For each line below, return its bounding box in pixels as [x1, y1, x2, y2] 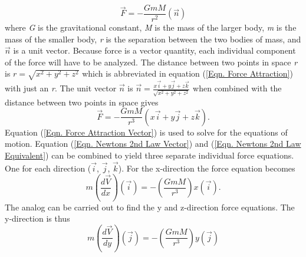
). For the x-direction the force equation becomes [118, 162, 295, 174]
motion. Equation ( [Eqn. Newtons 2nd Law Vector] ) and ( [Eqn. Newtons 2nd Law [5, 137, 301, 150]
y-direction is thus [5, 212, 70, 225]
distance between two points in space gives [5, 95, 159, 108]
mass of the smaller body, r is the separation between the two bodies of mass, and [5, 32, 301, 45]
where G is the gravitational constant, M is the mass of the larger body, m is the [5, 21, 297, 34]
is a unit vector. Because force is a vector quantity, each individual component [13, 44, 296, 57]
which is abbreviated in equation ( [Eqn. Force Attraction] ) [82, 67, 293, 80]
